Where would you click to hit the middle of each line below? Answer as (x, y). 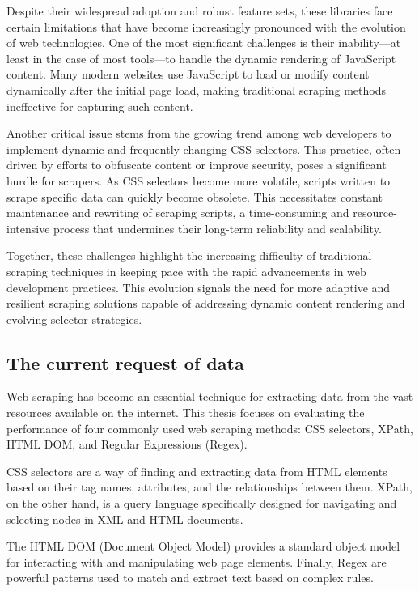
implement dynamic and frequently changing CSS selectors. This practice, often (204, 149)
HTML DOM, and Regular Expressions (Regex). (127, 444)
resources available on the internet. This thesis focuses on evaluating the (186, 412)
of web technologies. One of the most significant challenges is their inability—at (204, 43)
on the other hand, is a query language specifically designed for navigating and (202, 503)
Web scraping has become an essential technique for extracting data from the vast (210, 396)
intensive (28, 228)
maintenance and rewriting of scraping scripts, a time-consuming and (178, 213)
